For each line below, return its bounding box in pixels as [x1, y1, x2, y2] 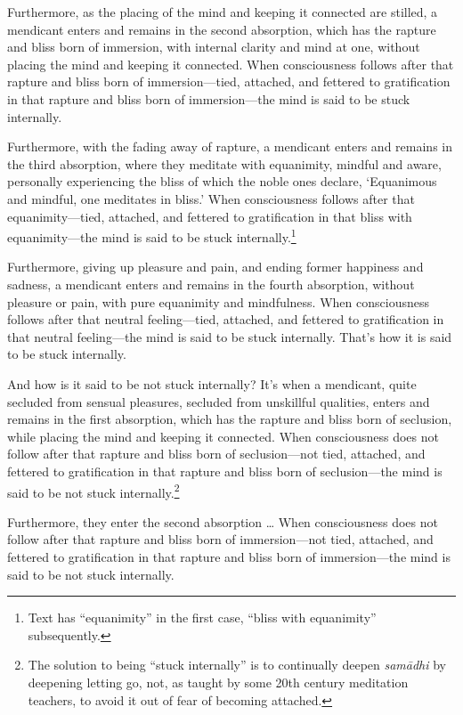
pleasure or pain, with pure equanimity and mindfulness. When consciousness [7, 292, 429, 311]
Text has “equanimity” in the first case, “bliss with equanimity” [28, 608, 377, 627]
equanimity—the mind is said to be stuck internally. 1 [7, 225, 296, 246]
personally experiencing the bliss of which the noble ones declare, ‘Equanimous [7, 172, 437, 191]
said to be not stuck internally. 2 [7, 480, 180, 501]
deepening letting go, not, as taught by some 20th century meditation [28, 672, 409, 691]
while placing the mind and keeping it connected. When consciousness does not [7, 427, 439, 445]
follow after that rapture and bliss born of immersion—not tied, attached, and [7, 530, 434, 548]
